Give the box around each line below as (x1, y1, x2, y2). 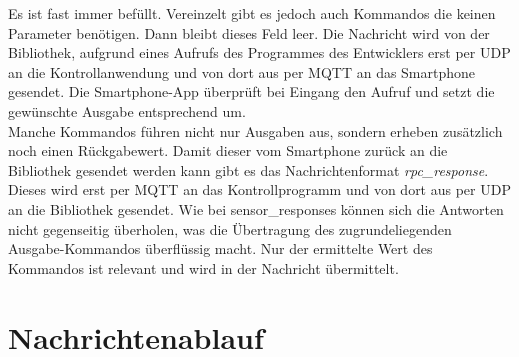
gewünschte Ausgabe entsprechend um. (8, 100, 246, 121)
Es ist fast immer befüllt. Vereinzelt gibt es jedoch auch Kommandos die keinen (8, 3, 496, 23)
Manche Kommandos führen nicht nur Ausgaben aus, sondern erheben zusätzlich (8, 120, 503, 141)
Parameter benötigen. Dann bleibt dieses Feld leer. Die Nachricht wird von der (8, 22, 490, 43)
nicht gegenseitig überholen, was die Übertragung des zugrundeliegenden (8, 218, 452, 239)
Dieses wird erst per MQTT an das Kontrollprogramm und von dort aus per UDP (8, 179, 511, 200)
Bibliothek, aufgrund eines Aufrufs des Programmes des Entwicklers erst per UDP (8, 42, 511, 63)
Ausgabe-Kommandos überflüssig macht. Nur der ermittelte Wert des (8, 238, 433, 259)
